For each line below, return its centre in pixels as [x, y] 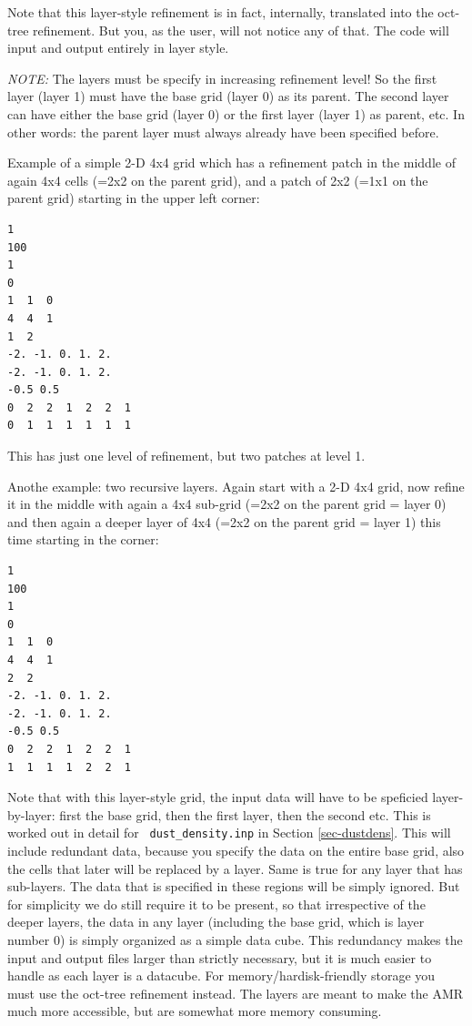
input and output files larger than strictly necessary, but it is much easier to [220, 957]
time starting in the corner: [83, 539]
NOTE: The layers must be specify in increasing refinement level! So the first [222, 78]
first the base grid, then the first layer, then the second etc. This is [245, 814]
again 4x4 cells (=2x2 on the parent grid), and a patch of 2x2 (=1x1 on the [218, 180]
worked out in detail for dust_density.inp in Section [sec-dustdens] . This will [229, 833]
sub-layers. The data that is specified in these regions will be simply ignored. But [234, 886]
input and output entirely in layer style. [118, 48]
